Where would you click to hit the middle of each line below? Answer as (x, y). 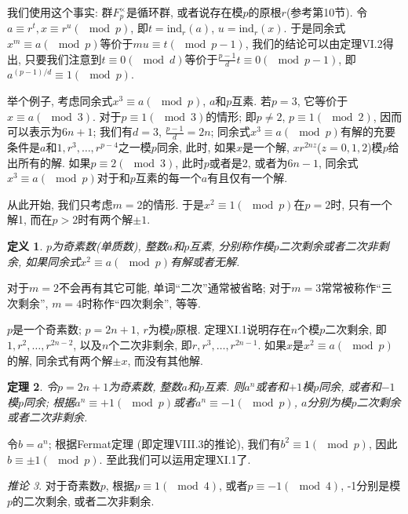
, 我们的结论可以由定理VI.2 (314, 44)
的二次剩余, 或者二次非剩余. (84, 500)
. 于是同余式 (315, 28)
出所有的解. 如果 (49, 162)
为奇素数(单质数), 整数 (109, 246)
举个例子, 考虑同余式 (60, 101)
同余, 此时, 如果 (197, 147)
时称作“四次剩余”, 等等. (141, 303)
